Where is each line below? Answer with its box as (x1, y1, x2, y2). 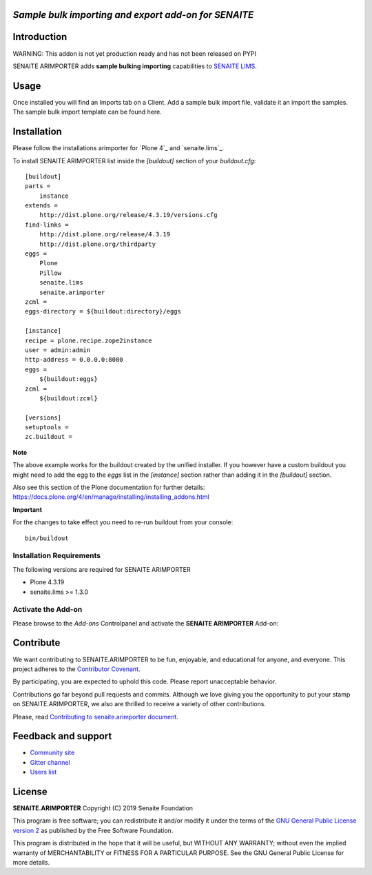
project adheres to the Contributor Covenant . (12, 665, 141, 673)
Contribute (12, 637, 61, 649)
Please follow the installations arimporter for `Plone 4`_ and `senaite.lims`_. (12, 144, 224, 152)
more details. (12, 858, 50, 867)
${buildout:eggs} (39, 375, 98, 383)
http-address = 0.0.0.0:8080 (25, 356, 123, 364)
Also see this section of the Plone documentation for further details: (12, 483, 205, 492)
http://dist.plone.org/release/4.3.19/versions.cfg (39, 211, 218, 219)
